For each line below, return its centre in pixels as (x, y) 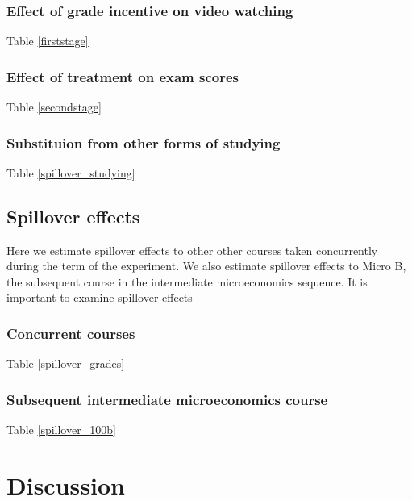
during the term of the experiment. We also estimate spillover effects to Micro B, (206, 266)
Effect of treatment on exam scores (123, 76)
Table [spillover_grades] (66, 363)
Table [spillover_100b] (61, 430)
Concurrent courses (71, 333)
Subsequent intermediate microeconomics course (167, 399)
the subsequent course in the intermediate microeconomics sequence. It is (187, 281)
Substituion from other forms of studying (144, 142)
